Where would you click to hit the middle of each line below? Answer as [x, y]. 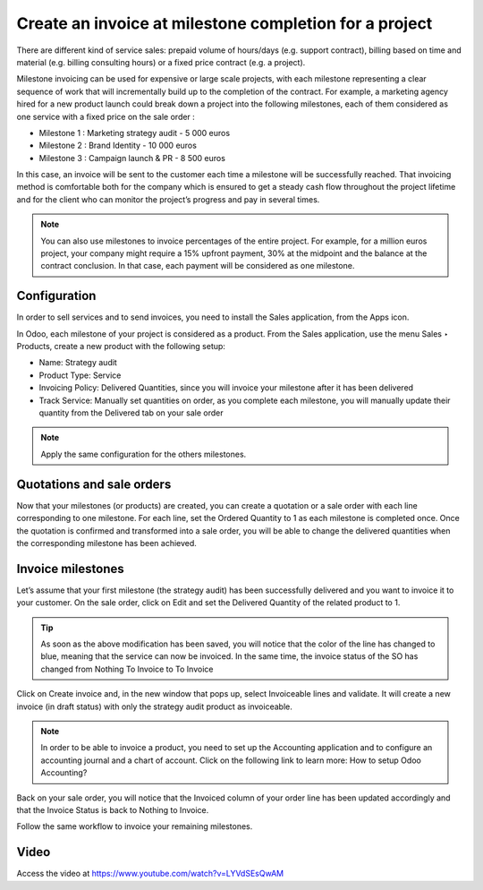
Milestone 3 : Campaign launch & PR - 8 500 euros [132, 158]
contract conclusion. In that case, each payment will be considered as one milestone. [198, 266]
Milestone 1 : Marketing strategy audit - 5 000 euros [135, 133]
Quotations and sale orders [94, 484]
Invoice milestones [70, 569]
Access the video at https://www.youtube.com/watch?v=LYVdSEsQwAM [150, 874]
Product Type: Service [80, 375]
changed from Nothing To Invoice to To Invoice [127, 669]
